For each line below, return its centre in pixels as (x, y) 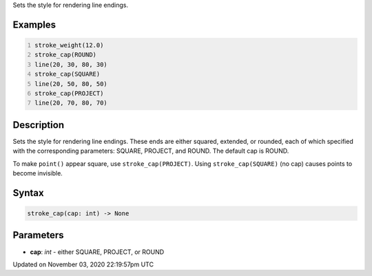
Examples (34, 24)
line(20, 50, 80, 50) (71, 84)
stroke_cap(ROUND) (65, 55)
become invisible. (38, 173)
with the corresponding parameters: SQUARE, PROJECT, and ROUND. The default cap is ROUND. (151, 151)
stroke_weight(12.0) (69, 45)
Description (39, 125)
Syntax (28, 193)
